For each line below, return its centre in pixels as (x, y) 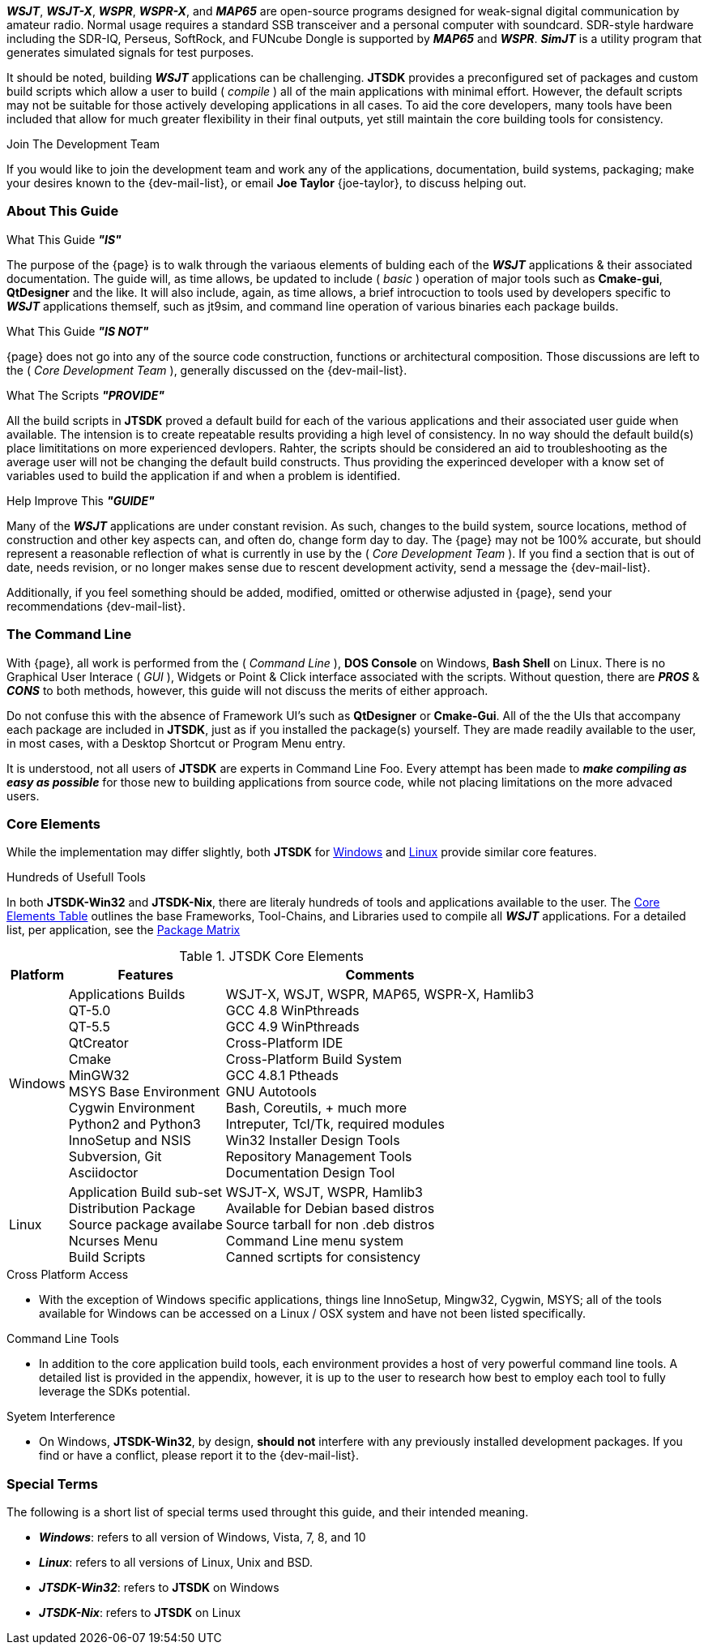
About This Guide (63, 211)
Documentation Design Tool (310, 1173)
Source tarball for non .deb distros (330, 1225)
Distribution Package (132, 1209)
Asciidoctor (103, 1173)
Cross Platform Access (68, 1275)
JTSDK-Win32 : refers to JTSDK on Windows (159, 1587)
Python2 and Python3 (134, 1124)
